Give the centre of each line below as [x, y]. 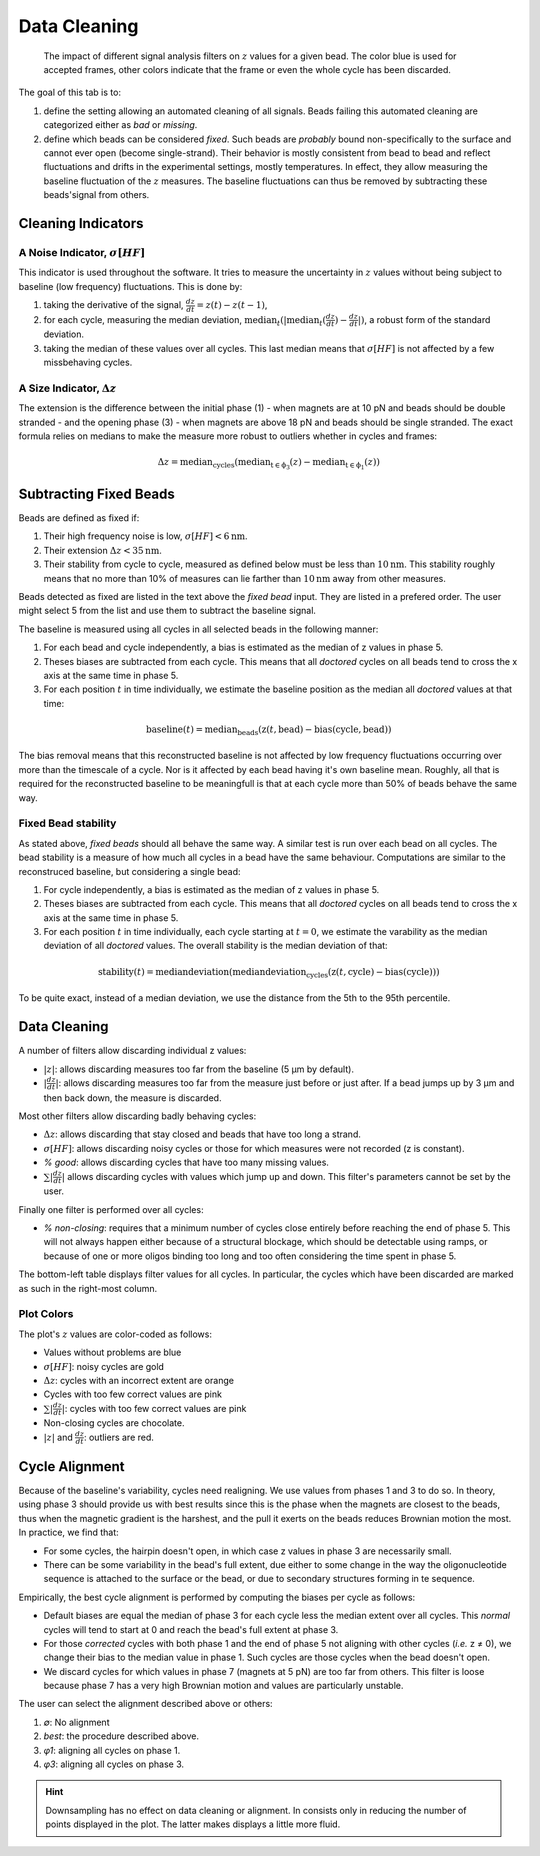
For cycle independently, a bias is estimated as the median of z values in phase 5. [211, 889]
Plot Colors [46, 1314]
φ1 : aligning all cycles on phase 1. [112, 1750]
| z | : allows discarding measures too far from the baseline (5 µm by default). [199, 1069]
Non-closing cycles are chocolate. [114, 1423]
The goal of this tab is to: [70, 92]
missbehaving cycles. [88, 362]
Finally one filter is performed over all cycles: [111, 1209]
